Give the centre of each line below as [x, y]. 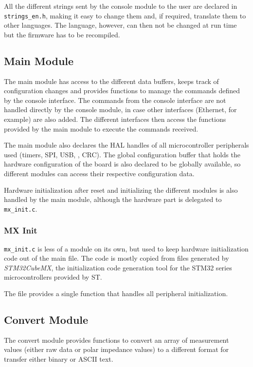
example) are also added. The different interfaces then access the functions [115, 119]
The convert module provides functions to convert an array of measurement [117, 340]
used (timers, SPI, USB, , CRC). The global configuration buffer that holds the [122, 154]
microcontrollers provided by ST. [53, 277]
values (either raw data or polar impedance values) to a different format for [117, 349]
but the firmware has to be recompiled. [62, 34]
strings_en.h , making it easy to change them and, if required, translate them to [125, 15]
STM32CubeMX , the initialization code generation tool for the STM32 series [118, 267]
